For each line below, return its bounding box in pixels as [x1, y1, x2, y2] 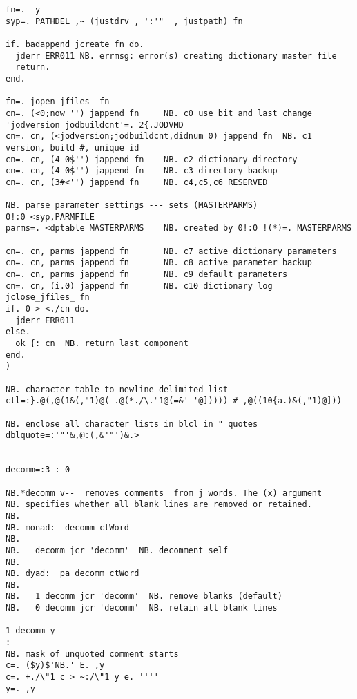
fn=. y [6, 5, 41, 15]
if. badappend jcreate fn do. [6, 39, 144, 49]
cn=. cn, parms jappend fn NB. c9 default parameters [6, 269, 288, 280]
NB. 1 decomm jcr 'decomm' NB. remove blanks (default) [6, 591, 282, 602]
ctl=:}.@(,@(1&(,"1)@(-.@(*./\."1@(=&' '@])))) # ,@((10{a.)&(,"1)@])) [6, 396, 342, 406]
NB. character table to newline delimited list [6, 384, 229, 394]
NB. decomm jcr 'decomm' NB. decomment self [6, 545, 229, 555]
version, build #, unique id [6, 142, 139, 153]
